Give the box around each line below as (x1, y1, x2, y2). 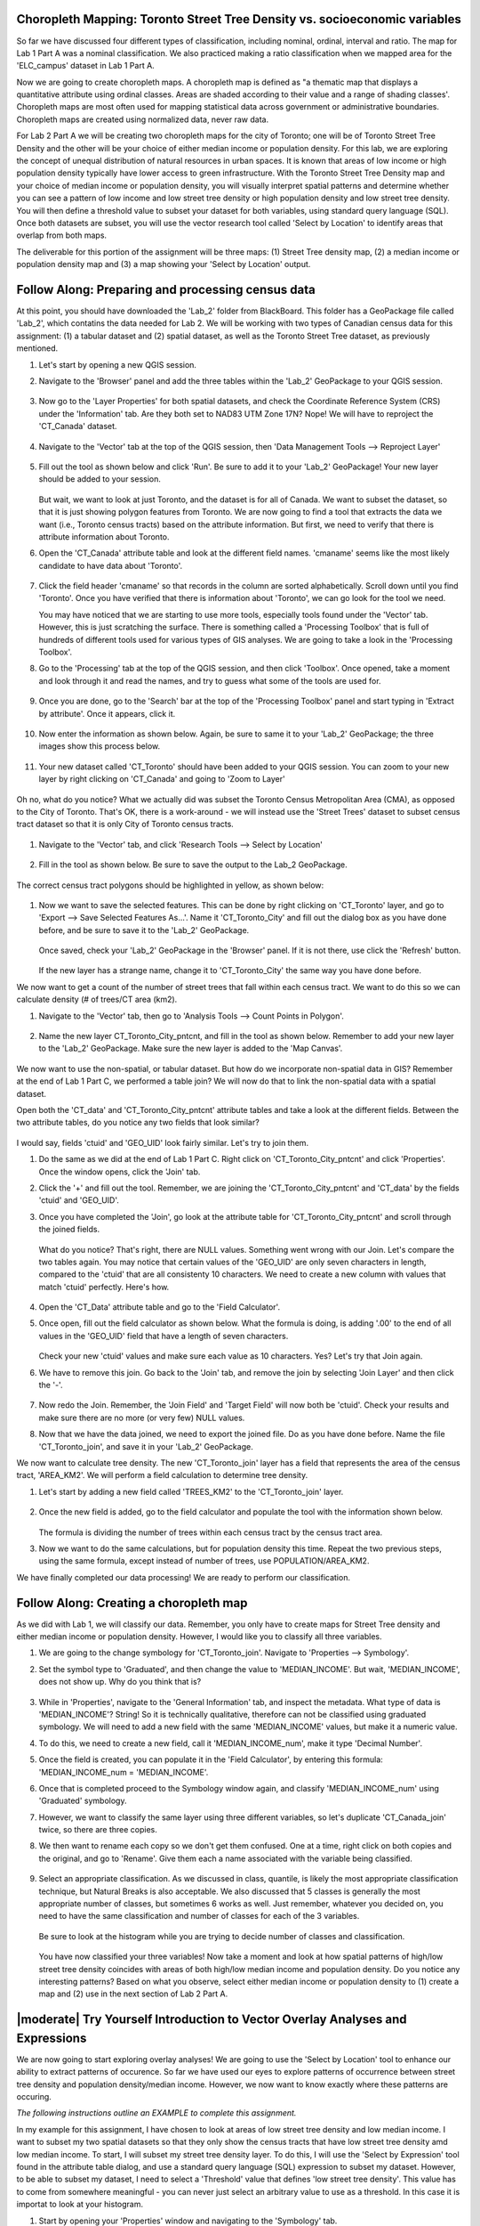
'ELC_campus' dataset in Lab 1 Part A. (16, 61, 155, 71)
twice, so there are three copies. (38, 1824, 157, 1835)
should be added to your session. (38, 474, 162, 484)
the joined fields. (38, 1224, 100, 1235)
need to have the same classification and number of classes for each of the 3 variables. (38, 1911, 360, 1921)
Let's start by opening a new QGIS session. (38, 359, 197, 370)
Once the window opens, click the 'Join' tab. (38, 1166, 201, 1177)
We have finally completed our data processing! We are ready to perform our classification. (16, 1572, 351, 1582)
